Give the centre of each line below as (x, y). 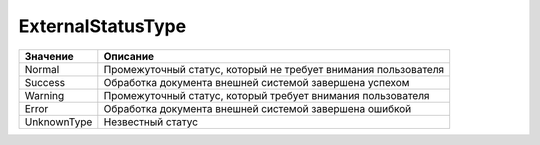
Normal (42, 69)
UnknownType (58, 122)
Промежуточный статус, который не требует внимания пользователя (274, 69)
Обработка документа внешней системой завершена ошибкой (257, 108)
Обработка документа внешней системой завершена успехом (256, 82)
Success (44, 82)
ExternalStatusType (102, 26)
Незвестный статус (151, 122)
